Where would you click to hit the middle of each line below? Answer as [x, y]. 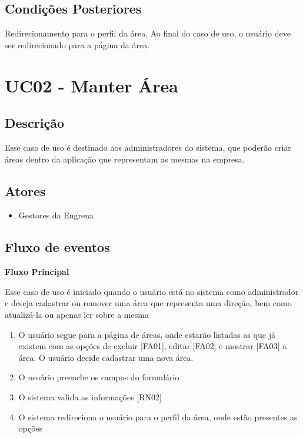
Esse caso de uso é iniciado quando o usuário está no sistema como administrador [152, 291]
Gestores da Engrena [56, 215]
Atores [25, 190]
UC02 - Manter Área [91, 85]
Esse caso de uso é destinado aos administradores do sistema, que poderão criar [148, 147]
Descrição [35, 123]
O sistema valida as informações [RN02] [90, 396]
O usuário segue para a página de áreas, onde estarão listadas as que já [147, 334]
